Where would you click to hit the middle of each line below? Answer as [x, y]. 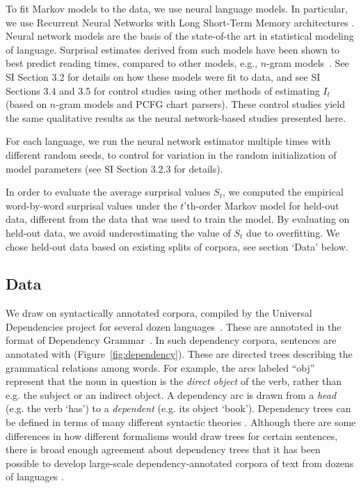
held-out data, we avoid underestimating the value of [118, 232]
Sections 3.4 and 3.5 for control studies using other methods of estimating [163, 90]
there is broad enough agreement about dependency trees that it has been [163, 449]
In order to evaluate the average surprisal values [108, 192]
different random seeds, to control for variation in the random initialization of [171, 154]
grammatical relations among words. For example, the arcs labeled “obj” [160, 367]
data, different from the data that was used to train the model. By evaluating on [178, 219]
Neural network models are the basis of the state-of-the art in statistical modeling [180, 36]
